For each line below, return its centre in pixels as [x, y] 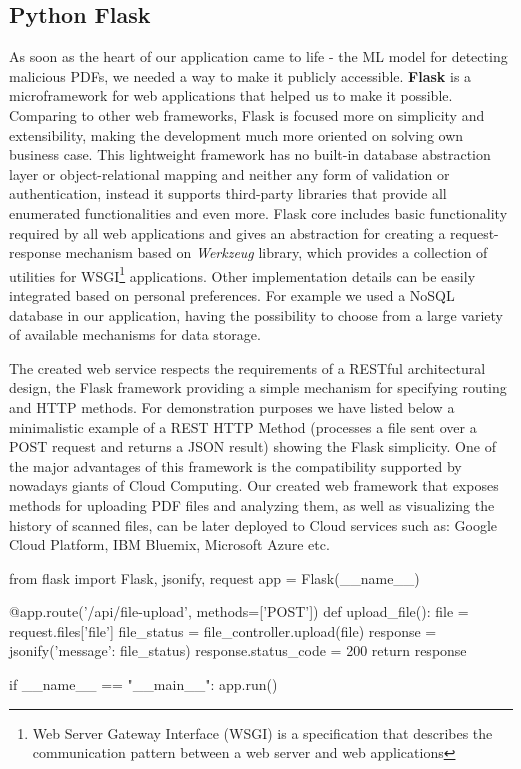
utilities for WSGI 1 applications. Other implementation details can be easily [242, 274]
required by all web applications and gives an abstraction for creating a [227, 232]
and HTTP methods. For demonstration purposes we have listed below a [232, 406]
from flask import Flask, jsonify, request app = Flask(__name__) [214, 577]
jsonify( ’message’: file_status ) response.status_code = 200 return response [238, 650]
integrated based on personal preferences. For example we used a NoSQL [232, 294]
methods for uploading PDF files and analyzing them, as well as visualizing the [252, 504]
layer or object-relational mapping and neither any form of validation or [229, 173]
